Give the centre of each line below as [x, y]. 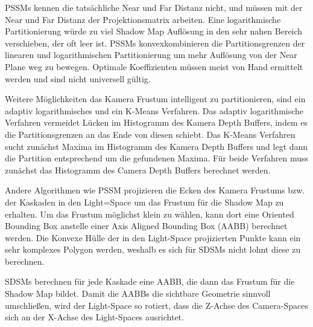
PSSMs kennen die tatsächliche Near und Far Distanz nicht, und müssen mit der [154, 7]
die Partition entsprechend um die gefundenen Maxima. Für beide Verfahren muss [157, 158]
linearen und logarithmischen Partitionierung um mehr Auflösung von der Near [151, 55]
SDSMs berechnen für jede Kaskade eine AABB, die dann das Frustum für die [150, 281]
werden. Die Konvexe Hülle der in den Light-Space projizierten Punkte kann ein [153, 237]
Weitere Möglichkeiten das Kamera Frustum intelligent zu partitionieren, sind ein [155, 99]
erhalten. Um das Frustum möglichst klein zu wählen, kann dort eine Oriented [150, 214]
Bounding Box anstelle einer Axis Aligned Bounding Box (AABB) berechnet [146, 226]
